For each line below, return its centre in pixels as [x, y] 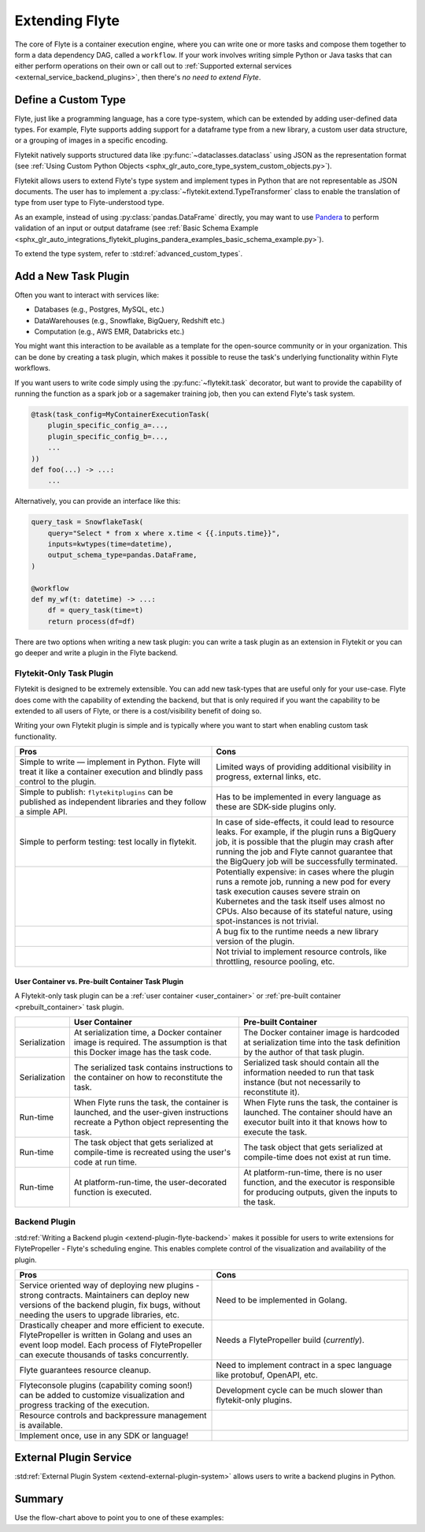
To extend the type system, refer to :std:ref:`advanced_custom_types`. [129, 253]
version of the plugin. [255, 941]
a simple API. [44, 812]
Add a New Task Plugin [72, 276]
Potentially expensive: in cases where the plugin [305, 872]
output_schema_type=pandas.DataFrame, [122, 555]
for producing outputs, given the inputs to [320, 1192]
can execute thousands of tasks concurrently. [104, 1355]
